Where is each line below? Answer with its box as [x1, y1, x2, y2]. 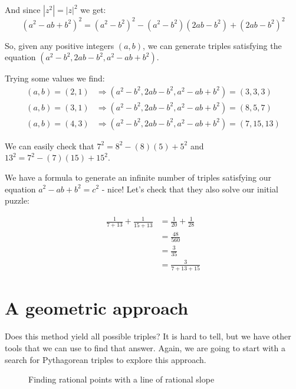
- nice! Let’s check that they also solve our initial [101, 182, 278, 195]
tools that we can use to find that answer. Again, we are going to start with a [5, 341, 285, 354]
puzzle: [5, 194, 29, 207]
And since [5, 4, 41, 15]
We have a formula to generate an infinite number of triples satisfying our [5, 171, 271, 183]
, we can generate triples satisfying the [143, 39, 282, 51]
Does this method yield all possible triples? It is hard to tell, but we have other [5, 330, 291, 342]
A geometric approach [5, 296, 189, 320]
